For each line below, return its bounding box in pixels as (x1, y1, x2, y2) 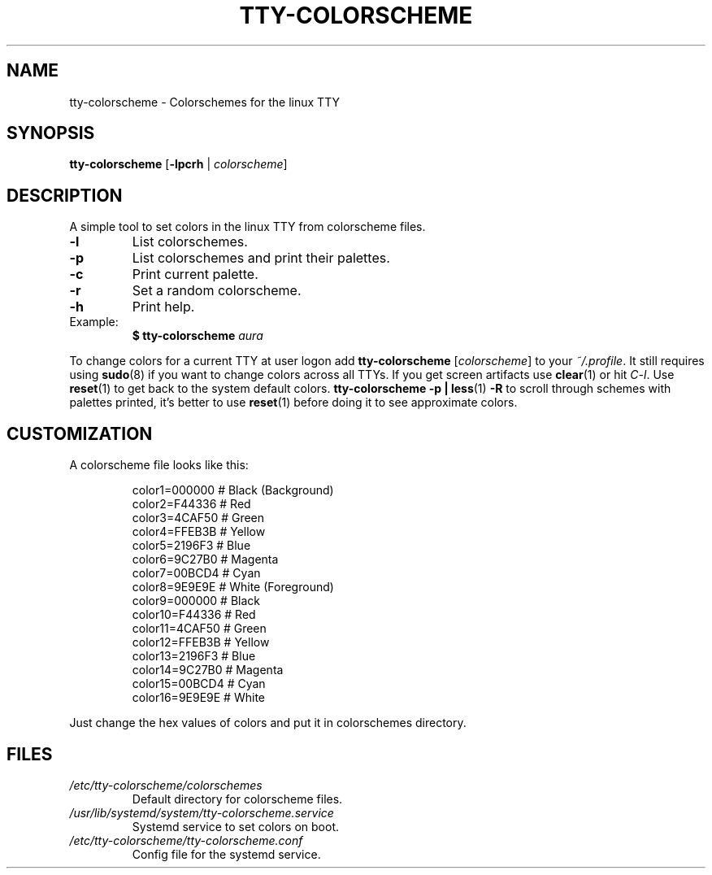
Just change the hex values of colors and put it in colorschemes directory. (69, 716, 467, 730)
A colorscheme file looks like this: (69, 458, 249, 472)
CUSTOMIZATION (7, 423, 153, 444)
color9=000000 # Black (132, 594, 261, 608)
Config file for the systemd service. (132, 847, 321, 861)
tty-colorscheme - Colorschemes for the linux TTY (69, 94, 340, 109)
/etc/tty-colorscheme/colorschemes (69, 777, 263, 792)
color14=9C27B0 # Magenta (132, 663, 284, 677)
